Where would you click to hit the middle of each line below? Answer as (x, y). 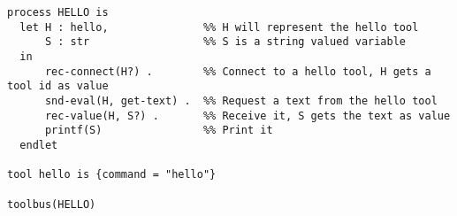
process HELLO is (58, 12)
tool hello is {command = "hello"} (112, 175)
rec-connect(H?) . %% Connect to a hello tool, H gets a (238, 71)
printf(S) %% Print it (159, 131)
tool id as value (58, 86)
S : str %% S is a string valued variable (225, 42)
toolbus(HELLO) (52, 204)
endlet (39, 145)
